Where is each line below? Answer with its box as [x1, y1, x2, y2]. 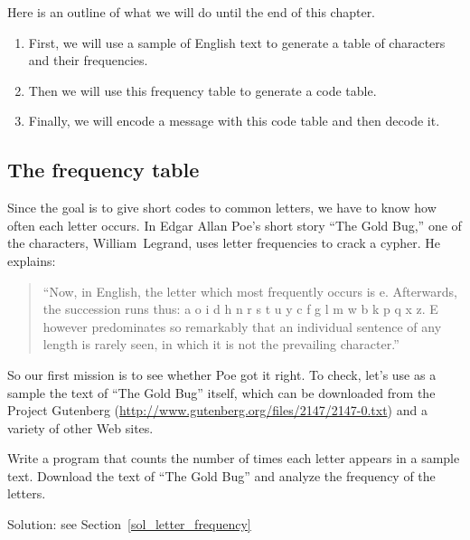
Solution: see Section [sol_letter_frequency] [7, 515, 251, 534]
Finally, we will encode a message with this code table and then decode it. [28, 111, 440, 130]
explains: [7, 251, 56, 270]
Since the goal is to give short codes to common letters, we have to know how [7, 198, 437, 217]
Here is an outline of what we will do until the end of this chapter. [7, 3, 376, 21]
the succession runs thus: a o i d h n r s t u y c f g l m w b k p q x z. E [42, 299, 438, 318]
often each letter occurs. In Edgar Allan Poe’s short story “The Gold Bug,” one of [7, 215, 462, 234]
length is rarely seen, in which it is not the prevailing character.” [42, 335, 399, 354]
